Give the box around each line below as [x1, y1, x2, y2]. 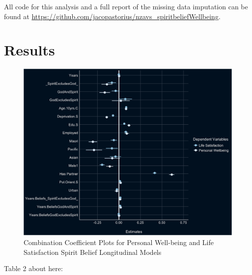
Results [4, 40, 55, 60]
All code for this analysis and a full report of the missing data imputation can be [4, 1, 248, 11]
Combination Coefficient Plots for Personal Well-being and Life [24, 237, 214, 247]
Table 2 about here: [4, 263, 63, 274]
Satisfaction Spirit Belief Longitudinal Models [24, 247, 162, 257]
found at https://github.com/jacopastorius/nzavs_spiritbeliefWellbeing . [4, 11, 221, 21]
